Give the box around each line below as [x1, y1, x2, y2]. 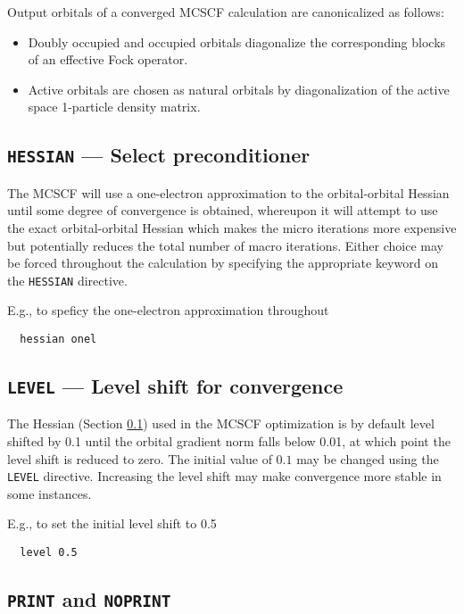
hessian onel [20, 332, 97, 345]
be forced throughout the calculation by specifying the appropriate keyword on [7, 253, 438, 272]
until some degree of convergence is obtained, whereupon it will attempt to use [7, 201, 438, 220]
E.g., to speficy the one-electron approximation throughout [7, 301, 329, 319]
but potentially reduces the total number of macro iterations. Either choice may [7, 236, 443, 254]
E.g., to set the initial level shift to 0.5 [7, 514, 217, 533]
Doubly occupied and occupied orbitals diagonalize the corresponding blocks [28, 32, 446, 51]
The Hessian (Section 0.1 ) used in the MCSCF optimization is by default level [7, 414, 435, 433]
